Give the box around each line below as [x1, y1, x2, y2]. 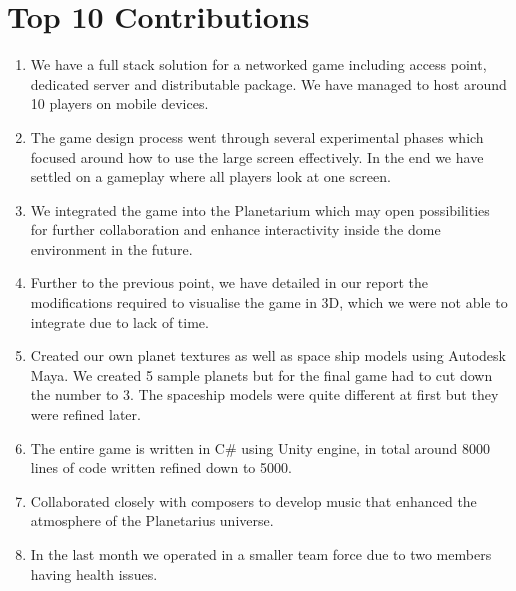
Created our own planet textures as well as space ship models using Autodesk [30, 345, 506, 366]
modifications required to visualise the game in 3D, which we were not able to [30, 292, 508, 313]
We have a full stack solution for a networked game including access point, [30, 54, 487, 75]
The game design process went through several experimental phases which [30, 126, 484, 147]
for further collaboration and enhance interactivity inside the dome [30, 219, 441, 240]
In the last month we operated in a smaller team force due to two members [30, 544, 492, 564]
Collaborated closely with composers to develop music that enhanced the [30, 490, 477, 511]
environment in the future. [30, 238, 193, 259]
